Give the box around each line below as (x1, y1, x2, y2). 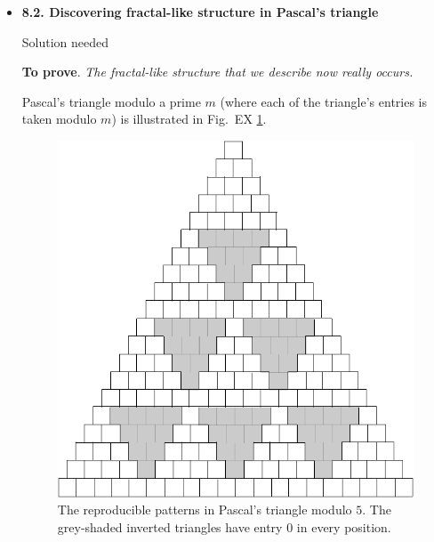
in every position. (296, 518, 391, 537)
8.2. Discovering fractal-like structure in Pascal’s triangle (21, 3, 379, 20)
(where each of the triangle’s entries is (220, 92, 428, 110)
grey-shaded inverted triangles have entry (57, 518, 283, 537)
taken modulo (21, 109, 97, 128)
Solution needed (21, 32, 109, 51)
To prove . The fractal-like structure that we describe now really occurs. (21, 62, 414, 81)
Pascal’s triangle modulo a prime (21, 92, 201, 110)
